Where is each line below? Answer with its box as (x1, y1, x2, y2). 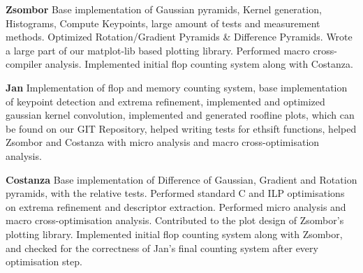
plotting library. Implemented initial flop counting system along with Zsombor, (6, 226, 343, 241)
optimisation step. (6, 254, 82, 269)
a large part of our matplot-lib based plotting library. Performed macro (6, 43, 310, 57)
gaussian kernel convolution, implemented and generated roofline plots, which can (6, 108, 355, 122)
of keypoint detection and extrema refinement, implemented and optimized (6, 94, 325, 108)
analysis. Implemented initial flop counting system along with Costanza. (45, 57, 353, 71)
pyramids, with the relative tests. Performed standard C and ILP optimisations (6, 186, 345, 200)
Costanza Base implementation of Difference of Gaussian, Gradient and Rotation (6, 172, 357, 186)
